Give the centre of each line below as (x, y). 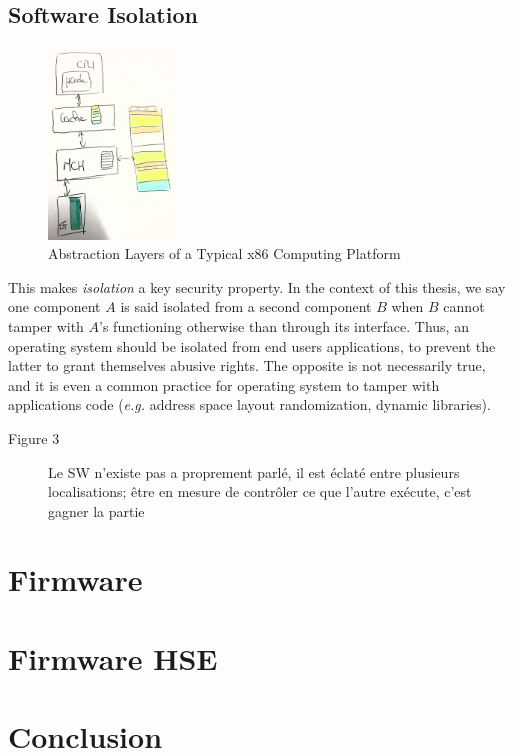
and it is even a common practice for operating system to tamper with (224, 384)
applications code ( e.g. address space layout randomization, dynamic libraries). (249, 404)
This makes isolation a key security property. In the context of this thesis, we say (257, 286)
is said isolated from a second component (246, 306)
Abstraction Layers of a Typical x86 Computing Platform (224, 253)
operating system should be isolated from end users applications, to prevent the (252, 345)
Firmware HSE (113, 657)
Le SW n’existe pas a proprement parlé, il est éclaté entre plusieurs (254, 471)
